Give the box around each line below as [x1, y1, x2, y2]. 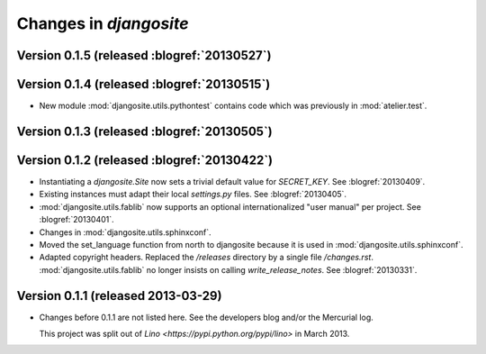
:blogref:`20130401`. [39, 214, 114, 225]
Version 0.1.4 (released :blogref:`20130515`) [16, 77, 271, 92]
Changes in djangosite [16, 14, 189, 33]
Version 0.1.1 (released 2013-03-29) [16, 288, 222, 304]
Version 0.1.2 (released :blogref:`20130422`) [16, 152, 274, 168]
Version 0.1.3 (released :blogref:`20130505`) [16, 123, 274, 139]
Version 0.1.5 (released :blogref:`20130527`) [16, 48, 272, 63]
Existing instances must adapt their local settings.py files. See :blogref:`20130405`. [39, 189, 346, 200]
